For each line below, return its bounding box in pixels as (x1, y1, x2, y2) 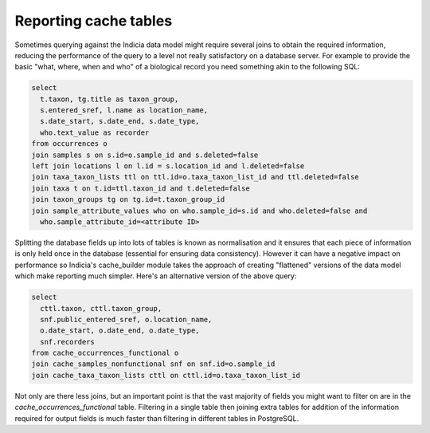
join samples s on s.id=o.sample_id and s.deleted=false (31, 150, 259, 159)
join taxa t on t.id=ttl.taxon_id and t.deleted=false (31, 183, 250, 193)
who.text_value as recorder (40, 128, 150, 137)
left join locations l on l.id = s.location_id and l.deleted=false (31, 162, 305, 171)
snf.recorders (40, 337, 96, 346)
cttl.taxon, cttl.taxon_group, (40, 304, 162, 313)
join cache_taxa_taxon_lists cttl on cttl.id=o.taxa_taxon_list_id (31, 371, 301, 380)
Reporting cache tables (14, 12, 173, 30)
